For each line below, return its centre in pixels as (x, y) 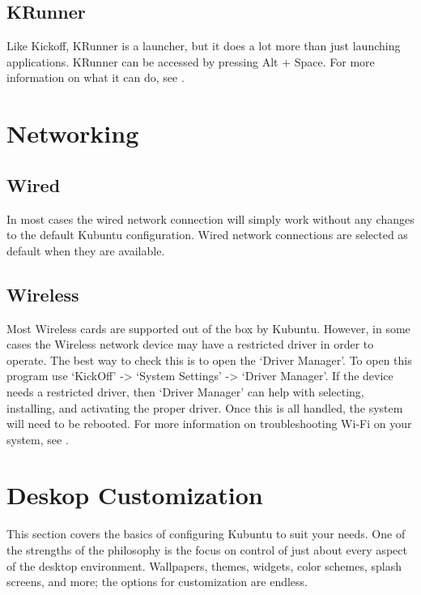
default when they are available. (86, 250)
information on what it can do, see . (96, 77)
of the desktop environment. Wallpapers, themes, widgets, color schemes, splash (204, 565)
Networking (73, 133)
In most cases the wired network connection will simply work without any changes (210, 218)
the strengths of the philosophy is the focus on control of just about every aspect (207, 550)
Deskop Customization (135, 495)
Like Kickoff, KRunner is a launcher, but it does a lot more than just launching (204, 46)
